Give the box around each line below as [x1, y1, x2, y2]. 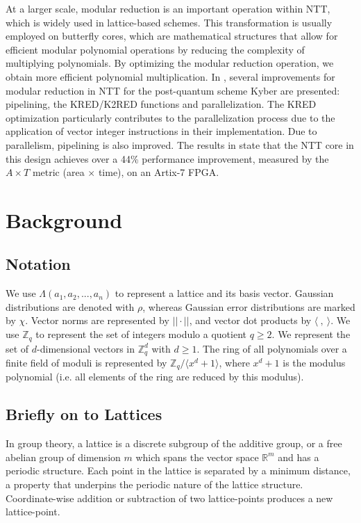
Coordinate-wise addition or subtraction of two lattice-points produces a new [6, 490, 333, 505]
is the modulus [283, 355, 346, 369]
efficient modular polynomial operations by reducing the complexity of [6, 42, 305, 56]
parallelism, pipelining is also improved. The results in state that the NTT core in [6, 137, 354, 152]
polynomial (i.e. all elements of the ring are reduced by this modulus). [6, 369, 304, 384]
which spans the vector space [135, 449, 259, 464]
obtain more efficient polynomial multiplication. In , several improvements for [6, 69, 335, 83]
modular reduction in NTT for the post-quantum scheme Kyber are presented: [6, 83, 340, 97]
